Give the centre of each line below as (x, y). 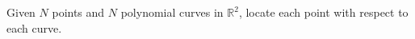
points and (78, 12)
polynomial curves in (172, 12)
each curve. (34, 27)
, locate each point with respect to (323, 12)
